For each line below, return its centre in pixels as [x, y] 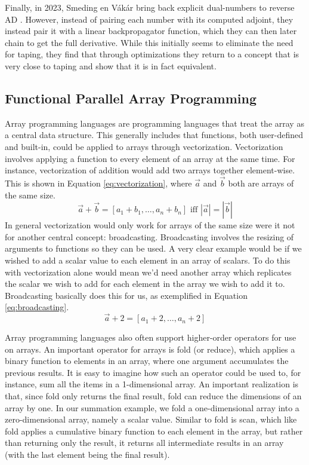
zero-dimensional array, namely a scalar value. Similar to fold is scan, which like [151, 419]
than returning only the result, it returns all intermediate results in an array [144, 443]
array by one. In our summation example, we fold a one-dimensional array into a [152, 407]
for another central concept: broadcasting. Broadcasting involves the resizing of [149, 236]
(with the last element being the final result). [87, 455]
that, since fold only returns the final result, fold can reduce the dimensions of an [153, 396]
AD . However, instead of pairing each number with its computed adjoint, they [149, 19]
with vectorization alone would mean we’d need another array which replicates [148, 272]
